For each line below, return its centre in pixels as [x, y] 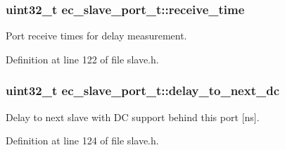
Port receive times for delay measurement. [96, 36]
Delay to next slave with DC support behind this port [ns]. [133, 117]
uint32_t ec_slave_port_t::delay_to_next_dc [143, 90]
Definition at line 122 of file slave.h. [82, 59]
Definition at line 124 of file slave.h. [82, 140]
